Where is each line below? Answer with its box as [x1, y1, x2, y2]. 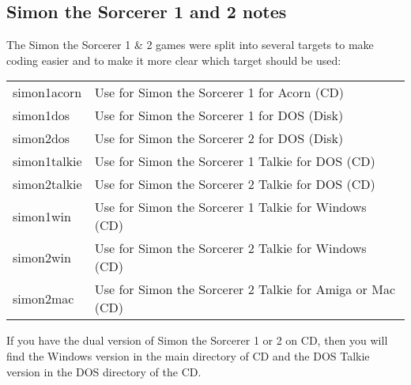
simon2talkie [13, 175, 82, 194]
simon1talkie [13, 152, 82, 171]
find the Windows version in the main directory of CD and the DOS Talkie [6, 347, 370, 364]
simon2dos [13, 129, 70, 148]
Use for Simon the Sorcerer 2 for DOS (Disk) [94, 129, 344, 148]
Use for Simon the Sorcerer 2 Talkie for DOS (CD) [94, 175, 375, 194]
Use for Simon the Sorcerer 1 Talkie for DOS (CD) [94, 152, 375, 171]
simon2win [13, 247, 71, 266]
